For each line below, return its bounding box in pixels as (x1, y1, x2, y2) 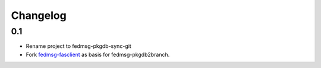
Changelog (11, 9, 67, 22)
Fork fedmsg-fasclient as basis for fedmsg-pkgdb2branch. (26, 51, 170, 58)
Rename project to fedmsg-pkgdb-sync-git (26, 43, 132, 50)
